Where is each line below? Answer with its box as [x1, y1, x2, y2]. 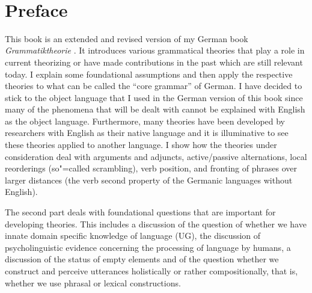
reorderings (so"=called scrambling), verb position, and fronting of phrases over [5, 162, 297, 174]
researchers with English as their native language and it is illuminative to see [5, 126, 289, 139]
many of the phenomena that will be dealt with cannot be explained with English [5, 103, 305, 116]
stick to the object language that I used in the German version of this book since [5, 91, 303, 103]
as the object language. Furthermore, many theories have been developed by [5, 114, 286, 127]
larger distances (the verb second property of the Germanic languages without [5, 173, 293, 186]
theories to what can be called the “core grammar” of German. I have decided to [5, 79, 302, 92]
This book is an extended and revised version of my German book [5, 32, 248, 45]
